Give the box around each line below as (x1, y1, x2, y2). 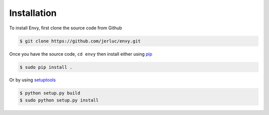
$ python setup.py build (19, 90, 81, 96)
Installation (9, 7, 57, 18)
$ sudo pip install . (19, 64, 73, 70)
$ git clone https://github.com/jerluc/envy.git (19, 38, 141, 44)
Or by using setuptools (9, 77, 56, 83)
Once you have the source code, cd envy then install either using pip (9, 51, 152, 57)
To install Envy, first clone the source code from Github (9, 25, 122, 31)
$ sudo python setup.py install (19, 97, 99, 103)
